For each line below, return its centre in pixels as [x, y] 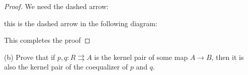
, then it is [228, 57]
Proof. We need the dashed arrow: [56, 6]
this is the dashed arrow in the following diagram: [81, 23]
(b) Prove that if [30, 57]
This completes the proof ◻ [47, 40]
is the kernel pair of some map [141, 57]
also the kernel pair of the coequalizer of [66, 67]
